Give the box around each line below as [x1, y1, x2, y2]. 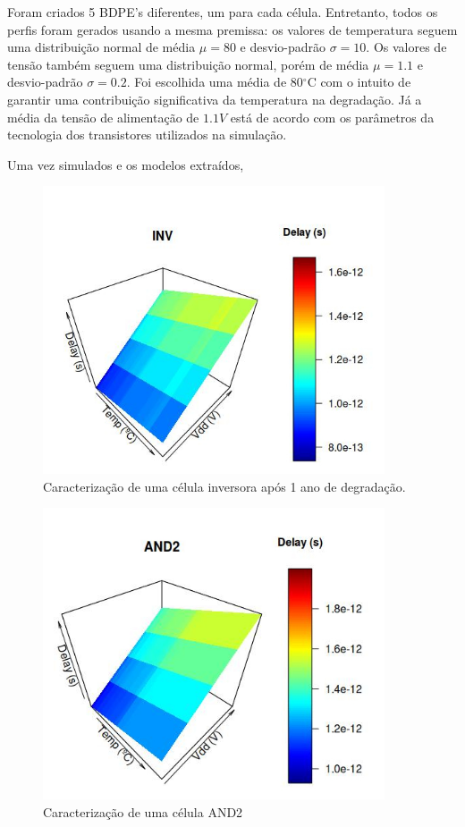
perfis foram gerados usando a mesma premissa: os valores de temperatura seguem [7, 20, 458, 38]
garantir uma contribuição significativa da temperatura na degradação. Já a [7, 89, 422, 108]
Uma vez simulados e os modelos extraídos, [7, 155, 244, 173]
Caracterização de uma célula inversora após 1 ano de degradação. [43, 477, 406, 495]
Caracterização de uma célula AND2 [43, 802, 243, 821]
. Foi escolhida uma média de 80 [126, 72, 303, 91]
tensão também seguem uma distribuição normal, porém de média [7, 55, 369, 73]
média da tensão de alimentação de [7, 107, 199, 126]
